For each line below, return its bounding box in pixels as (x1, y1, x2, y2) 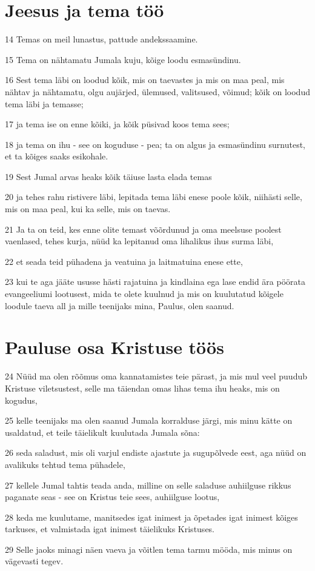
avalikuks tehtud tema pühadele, (5, 458, 125, 470)
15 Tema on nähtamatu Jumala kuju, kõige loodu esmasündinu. (5, 53, 241, 65)
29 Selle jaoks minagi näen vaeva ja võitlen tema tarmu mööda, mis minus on (5, 543, 293, 555)
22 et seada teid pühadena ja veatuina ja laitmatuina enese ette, (5, 255, 243, 267)
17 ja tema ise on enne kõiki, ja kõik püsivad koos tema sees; (5, 118, 230, 130)
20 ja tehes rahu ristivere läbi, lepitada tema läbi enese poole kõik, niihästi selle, (5, 190, 302, 203)
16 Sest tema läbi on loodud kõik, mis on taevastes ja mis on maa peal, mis (5, 73, 285, 86)
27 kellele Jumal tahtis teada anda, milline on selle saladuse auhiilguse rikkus (5, 478, 291, 491)
